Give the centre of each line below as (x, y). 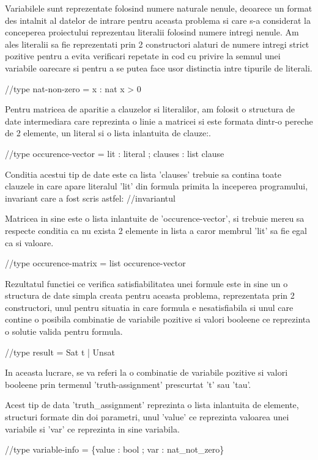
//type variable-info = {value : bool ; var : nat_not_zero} (115, 449)
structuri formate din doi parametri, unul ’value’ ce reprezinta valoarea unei (147, 417)
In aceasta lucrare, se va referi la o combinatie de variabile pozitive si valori (146, 372)
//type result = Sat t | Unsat (60, 352)
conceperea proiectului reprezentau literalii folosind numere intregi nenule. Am (152, 32)
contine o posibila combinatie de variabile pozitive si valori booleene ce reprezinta (158, 319)
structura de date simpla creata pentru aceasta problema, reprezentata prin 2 (150, 295)
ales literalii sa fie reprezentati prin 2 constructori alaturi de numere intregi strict (157, 44)
